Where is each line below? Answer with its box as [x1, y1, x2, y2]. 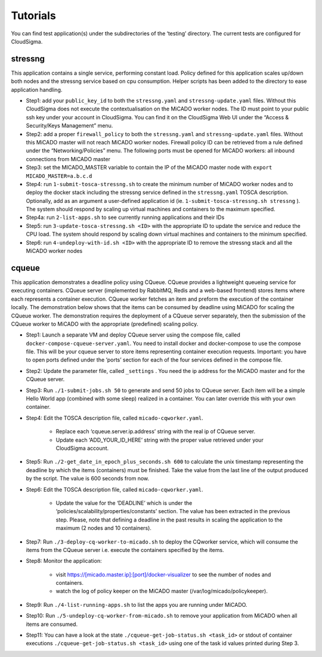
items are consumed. [26, 621, 78, 628]
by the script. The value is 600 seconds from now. [26, 475, 150, 482]
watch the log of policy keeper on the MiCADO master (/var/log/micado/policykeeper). [55, 588, 268, 595]
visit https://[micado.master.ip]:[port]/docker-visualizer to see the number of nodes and [55, 570, 271, 578]
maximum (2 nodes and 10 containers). [55, 525, 152, 532]
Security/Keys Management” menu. [26, 122, 113, 129]
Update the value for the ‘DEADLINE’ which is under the [55, 499, 193, 507]
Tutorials [11, 9, 56, 22]
